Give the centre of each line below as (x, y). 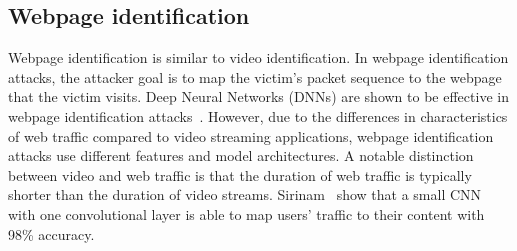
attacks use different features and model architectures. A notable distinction (241, 155)
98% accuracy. (51, 233)
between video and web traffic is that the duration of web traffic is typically (240, 174)
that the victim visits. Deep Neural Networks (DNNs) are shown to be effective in (258, 96)
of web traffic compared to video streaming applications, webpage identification (251, 135)
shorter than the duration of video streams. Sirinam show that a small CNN (245, 194)
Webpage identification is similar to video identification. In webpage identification (258, 57)
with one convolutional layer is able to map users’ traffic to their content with (246, 213)
